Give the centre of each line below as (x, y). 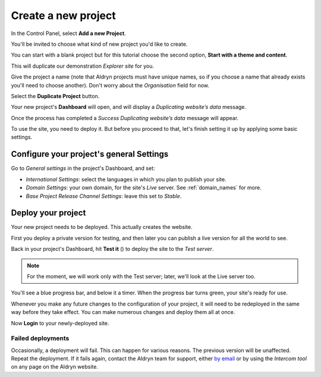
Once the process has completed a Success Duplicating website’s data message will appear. (125, 118)
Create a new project (63, 15)
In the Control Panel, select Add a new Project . (68, 33)
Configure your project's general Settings (90, 154)
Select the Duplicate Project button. (55, 96)
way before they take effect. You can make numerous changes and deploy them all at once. (123, 312)
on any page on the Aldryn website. (54, 367)
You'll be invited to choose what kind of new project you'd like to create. (99, 44)
